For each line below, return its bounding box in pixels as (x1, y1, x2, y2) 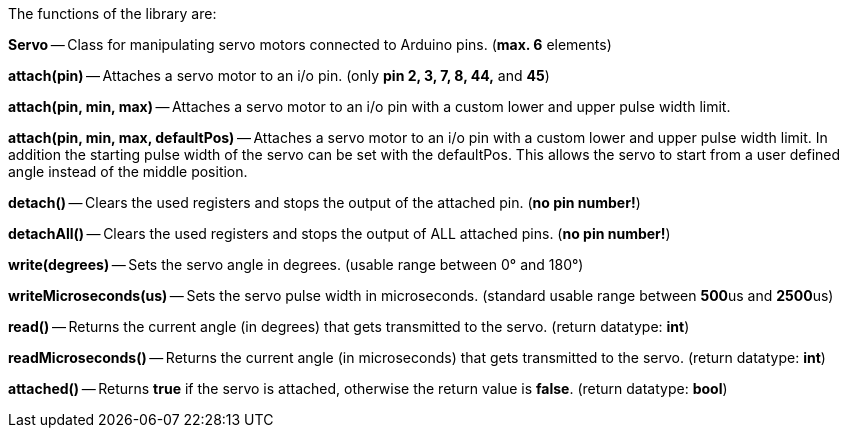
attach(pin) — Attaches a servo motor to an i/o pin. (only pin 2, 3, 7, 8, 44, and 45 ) (8, 67, 550, 84)
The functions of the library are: (8, 5, 217, 22)
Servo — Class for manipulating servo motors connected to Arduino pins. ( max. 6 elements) (8, 36, 612, 53)
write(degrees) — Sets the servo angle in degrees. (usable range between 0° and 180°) (8, 256, 584, 273)
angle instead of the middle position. (8, 163, 248, 180)
